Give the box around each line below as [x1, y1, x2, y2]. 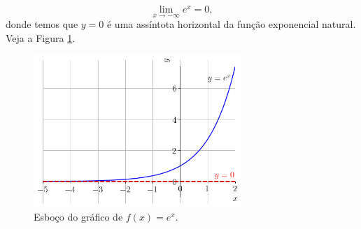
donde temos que [6, 17, 78, 31]
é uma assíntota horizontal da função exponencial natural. [106, 17, 356, 31]
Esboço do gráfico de [34, 209, 123, 224]
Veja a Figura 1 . [6, 30, 76, 45]
